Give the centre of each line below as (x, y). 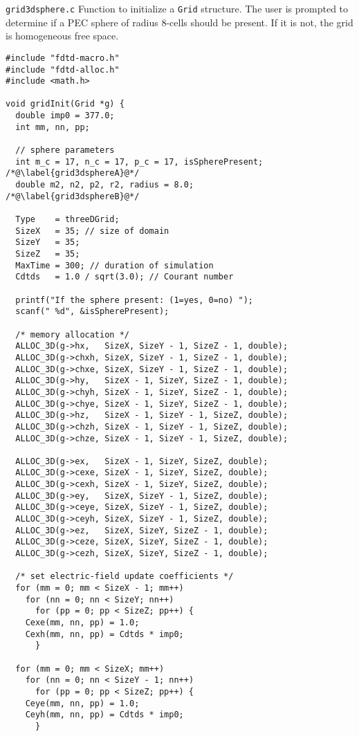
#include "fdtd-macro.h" (63, 58)
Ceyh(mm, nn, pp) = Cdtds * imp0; (104, 715)
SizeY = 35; (48, 242)
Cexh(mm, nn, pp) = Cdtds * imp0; (104, 634)
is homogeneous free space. (62, 36)
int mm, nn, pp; (53, 127)
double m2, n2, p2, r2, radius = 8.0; (105, 185)
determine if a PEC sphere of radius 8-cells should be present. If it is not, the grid (179, 22)
